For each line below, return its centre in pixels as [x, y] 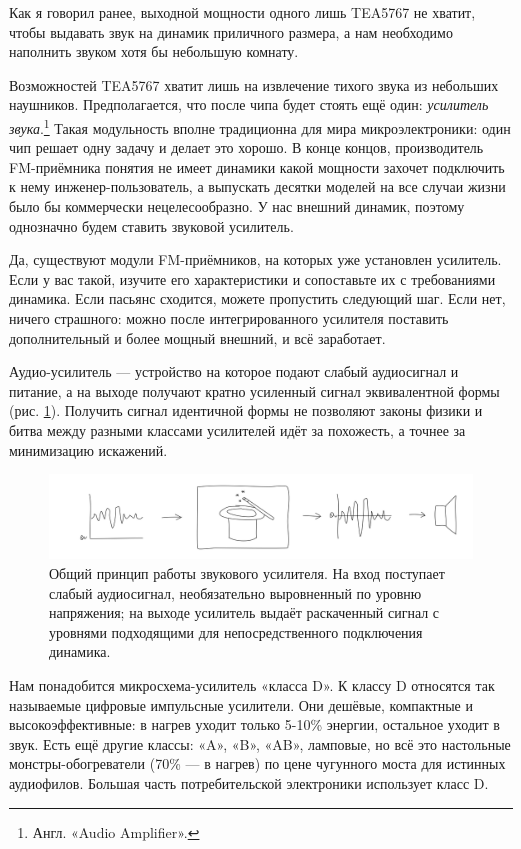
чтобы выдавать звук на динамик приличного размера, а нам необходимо [231, 31]
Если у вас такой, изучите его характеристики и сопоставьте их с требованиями [252, 278]
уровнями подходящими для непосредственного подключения [236, 631]
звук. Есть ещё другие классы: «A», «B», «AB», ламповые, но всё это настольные [260, 743]
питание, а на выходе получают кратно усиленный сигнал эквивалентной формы [254, 390]
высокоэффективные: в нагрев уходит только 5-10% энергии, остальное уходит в [254, 724]
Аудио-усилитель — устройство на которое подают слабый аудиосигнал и [234, 371]
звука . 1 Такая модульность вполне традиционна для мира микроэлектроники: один [260, 126]
